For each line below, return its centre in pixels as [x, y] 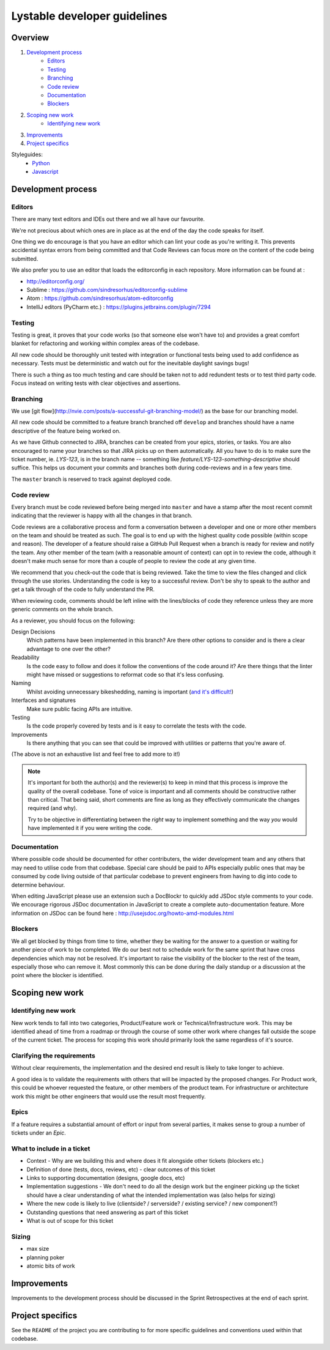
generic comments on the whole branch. [62, 610]
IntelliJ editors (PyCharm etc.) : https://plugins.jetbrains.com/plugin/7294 [119, 307]
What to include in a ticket [51, 1149]
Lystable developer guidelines [89, 16]
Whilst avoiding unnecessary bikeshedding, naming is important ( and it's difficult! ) [130, 692]
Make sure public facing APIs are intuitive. [79, 709]
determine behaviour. [38, 885]
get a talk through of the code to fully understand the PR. [83, 589]
